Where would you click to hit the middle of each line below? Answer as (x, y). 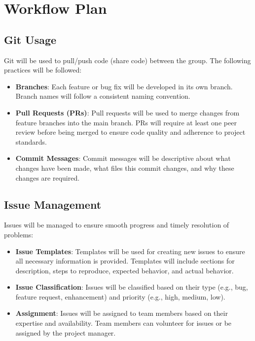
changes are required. (48, 177)
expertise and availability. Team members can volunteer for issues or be (124, 323)
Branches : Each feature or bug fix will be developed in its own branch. (124, 86)
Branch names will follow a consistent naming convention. (103, 96)
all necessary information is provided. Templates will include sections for (125, 261)
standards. (31, 141)
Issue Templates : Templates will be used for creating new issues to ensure (130, 251)
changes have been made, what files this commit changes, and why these (125, 168)
